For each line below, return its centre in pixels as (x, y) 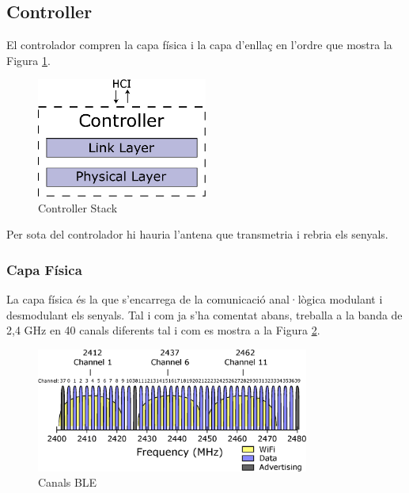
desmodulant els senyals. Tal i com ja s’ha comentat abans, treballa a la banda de (204, 314)
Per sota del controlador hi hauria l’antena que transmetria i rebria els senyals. (197, 234)
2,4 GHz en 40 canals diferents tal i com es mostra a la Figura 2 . (163, 330)
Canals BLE (68, 482)
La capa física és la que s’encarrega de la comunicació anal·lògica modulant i (195, 298)
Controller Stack (78, 207)
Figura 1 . (28, 60)
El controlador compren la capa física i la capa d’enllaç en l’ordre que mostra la (199, 45)
